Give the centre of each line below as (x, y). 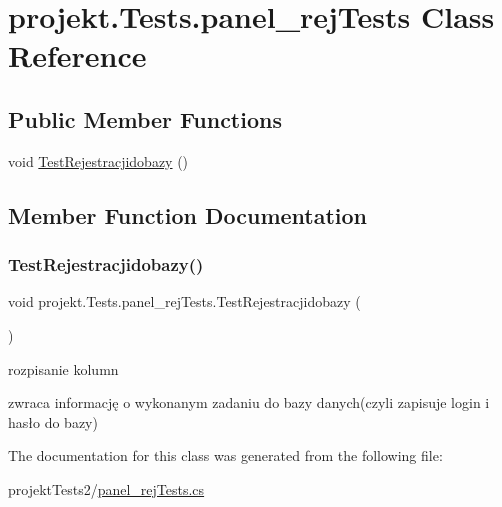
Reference (77, 55)
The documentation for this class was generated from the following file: (225, 455)
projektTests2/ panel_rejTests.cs (106, 488)
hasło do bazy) (53, 421)
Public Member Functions (145, 118)
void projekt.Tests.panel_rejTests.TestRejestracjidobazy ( (184, 301)
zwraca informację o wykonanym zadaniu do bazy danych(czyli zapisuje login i (249, 402)
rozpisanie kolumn (63, 368)
